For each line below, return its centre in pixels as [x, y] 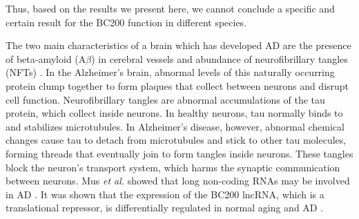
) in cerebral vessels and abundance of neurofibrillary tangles [220, 58]
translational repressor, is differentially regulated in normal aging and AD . [165, 208]
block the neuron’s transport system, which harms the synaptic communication [173, 167]
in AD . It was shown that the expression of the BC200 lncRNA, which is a [165, 194]
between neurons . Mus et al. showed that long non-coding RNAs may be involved [178, 181]
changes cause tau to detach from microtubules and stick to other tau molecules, [176, 140]
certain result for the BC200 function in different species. [126, 22]
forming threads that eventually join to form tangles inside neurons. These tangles [179, 153]
